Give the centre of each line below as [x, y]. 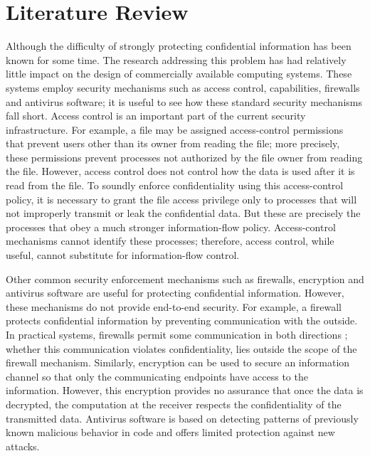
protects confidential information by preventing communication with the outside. [182, 320]
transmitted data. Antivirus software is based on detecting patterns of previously [182, 418]
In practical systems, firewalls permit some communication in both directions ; [177, 334]
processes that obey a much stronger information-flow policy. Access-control [171, 227]
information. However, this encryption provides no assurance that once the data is [185, 390]
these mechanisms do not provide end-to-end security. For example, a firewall [174, 306]
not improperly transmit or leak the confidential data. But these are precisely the [183, 213]
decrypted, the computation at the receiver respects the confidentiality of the [174, 404]
